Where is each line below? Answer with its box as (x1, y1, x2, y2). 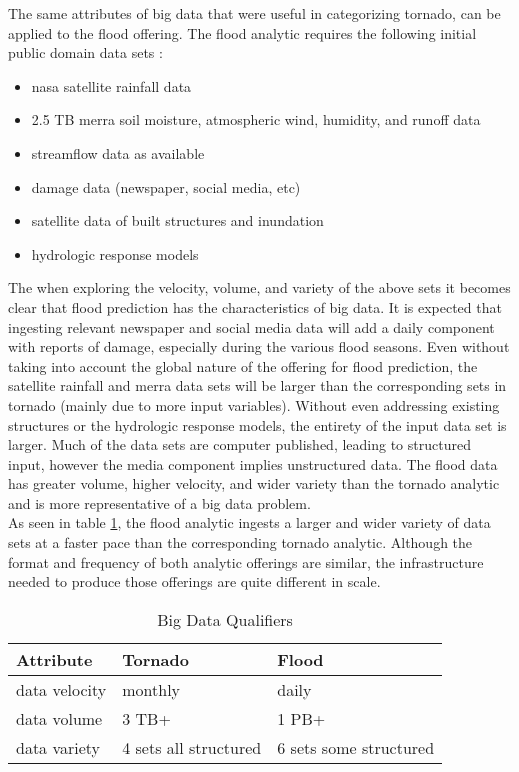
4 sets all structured (122, 735, 262, 759)
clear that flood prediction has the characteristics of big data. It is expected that (8, 296, 502, 317)
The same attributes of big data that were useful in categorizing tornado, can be (8, 3, 501, 23)
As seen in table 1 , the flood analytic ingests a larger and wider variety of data (8, 512, 491, 533)
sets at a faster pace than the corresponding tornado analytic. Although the (8, 532, 473, 553)
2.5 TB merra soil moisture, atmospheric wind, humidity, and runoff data (31, 109, 481, 130)
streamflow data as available (31, 142, 205, 163)
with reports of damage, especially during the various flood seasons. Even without (8, 336, 510, 357)
